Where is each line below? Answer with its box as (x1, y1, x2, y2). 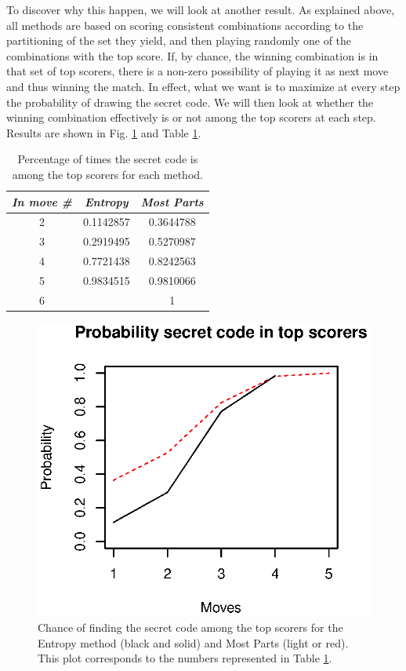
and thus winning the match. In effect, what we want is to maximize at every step (6, 78, 401, 94)
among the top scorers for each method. (12, 166, 203, 182)
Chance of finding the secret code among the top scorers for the (38, 618, 343, 635)
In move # (12, 193, 72, 210)
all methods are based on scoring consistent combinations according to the (6, 16, 364, 33)
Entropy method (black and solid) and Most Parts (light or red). (38, 634, 349, 651)
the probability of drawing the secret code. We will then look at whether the (6, 93, 374, 110)
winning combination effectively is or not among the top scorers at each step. (6, 109, 376, 126)
